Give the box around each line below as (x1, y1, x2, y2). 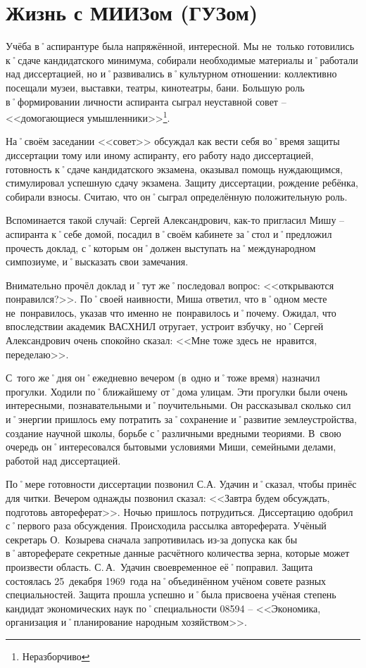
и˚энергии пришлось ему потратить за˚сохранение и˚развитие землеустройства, (6, 412, 357, 427)
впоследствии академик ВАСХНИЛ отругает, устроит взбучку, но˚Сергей (6, 319, 324, 334)
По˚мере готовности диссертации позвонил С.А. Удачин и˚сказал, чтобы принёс (6, 477, 357, 491)
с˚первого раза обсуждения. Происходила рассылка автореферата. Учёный (6, 518, 327, 533)
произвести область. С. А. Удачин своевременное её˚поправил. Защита (6, 559, 313, 574)
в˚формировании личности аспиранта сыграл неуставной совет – (6, 94, 286, 108)
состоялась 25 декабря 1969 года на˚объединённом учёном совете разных (6, 573, 327, 588)
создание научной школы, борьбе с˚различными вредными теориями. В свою (6, 425, 341, 440)
